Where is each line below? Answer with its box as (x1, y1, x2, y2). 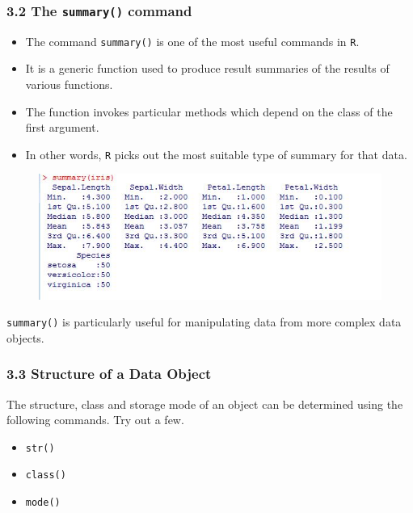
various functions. (25, 76, 113, 93)
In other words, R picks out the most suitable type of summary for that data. (25, 145, 407, 162)
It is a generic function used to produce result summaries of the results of (25, 60, 390, 77)
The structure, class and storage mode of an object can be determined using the (6, 395, 403, 412)
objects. (6, 329, 44, 346)
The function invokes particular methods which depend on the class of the (25, 103, 393, 120)
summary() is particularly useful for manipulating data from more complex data (6, 313, 402, 330)
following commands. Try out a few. (6, 411, 184, 428)
